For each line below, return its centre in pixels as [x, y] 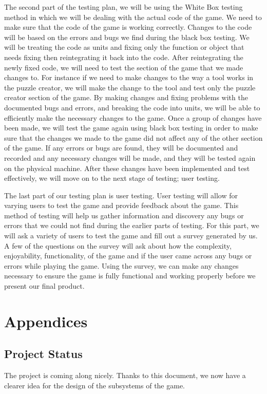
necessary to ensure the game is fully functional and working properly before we [130, 276]
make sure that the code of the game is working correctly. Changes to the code [128, 27]
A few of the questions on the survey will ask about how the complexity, [118, 245]
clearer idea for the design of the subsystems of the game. [95, 385]
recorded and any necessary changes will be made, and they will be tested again [130, 157]
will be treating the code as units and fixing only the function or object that [124, 47]
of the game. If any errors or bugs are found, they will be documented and [121, 148]
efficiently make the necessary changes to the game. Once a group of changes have [133, 117]
